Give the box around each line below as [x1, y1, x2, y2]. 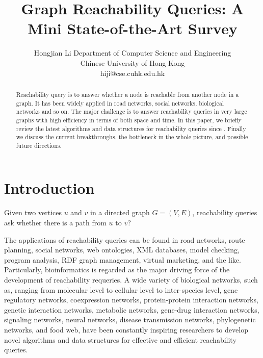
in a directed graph [90, 207, 150, 218]
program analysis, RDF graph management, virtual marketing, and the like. [4, 254, 241, 265]
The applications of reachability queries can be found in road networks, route [4, 234, 245, 245]
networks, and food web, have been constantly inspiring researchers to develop [4, 324, 248, 335]
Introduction [4, 177, 95, 198]
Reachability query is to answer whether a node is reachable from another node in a [16, 90, 239, 98]
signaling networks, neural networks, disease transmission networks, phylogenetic [4, 314, 256, 325]
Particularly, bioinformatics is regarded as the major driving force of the [4, 264, 230, 275]
